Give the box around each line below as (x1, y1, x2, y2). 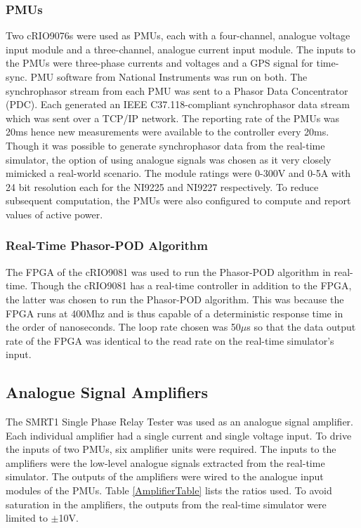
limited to (6, 510, 48, 525)
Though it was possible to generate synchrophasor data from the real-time (6, 138, 325, 152)
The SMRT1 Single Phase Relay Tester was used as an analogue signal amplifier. (6, 414, 353, 429)
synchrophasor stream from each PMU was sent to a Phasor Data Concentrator (6, 83, 348, 98)
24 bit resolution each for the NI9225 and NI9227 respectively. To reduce (6, 179, 319, 194)
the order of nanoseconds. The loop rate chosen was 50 (6, 319, 241, 334)
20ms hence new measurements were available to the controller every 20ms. (6, 124, 329, 139)
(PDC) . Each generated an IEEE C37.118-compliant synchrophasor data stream (6, 97, 350, 112)
